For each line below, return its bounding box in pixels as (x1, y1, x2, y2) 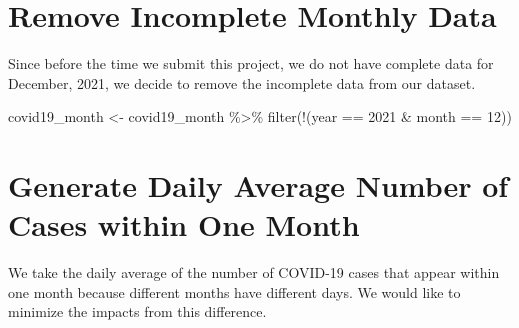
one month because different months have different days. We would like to (8, 281, 461, 302)
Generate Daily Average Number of (8, 165, 509, 206)
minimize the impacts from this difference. (8, 301, 267, 322)
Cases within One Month (8, 204, 360, 245)
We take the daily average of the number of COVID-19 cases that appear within (8, 262, 500, 283)
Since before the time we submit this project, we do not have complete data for (8, 53, 494, 74)
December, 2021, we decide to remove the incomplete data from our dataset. (8, 72, 476, 93)
